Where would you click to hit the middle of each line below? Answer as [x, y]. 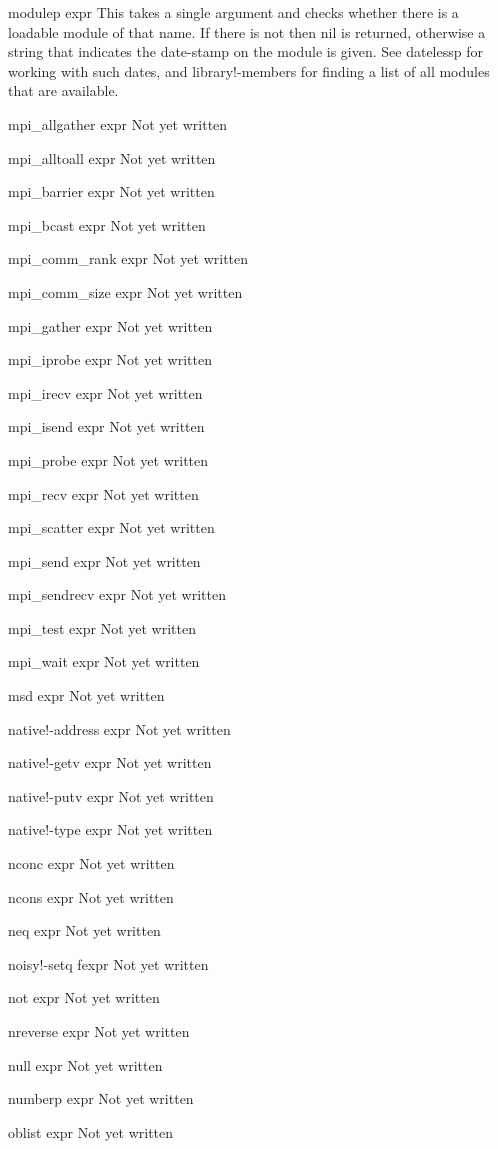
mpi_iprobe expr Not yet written [110, 359]
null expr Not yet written [85, 1064]
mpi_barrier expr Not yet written [111, 191]
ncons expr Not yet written [91, 896]
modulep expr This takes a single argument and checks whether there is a [233, 12]
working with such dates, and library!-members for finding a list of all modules [249, 70]
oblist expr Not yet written [91, 1131]
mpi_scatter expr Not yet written [111, 527]
